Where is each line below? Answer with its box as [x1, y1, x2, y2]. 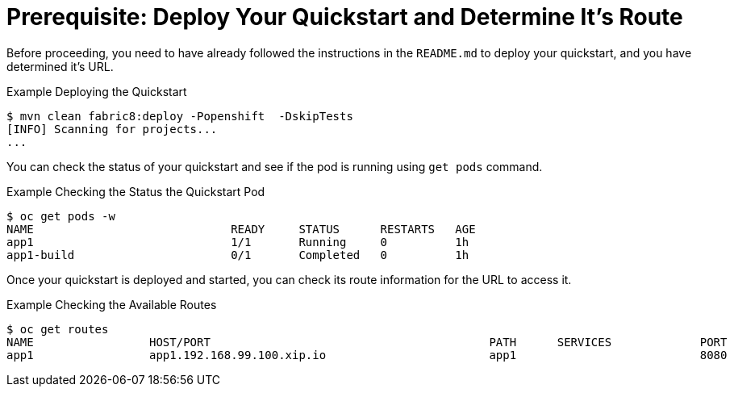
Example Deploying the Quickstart [6, 84, 187, 98]
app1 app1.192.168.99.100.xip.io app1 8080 [6, 348, 728, 362]
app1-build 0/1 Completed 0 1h [6, 248, 469, 261]
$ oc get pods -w [6, 209, 115, 223]
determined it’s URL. [6, 59, 114, 73]
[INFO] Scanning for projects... [6, 122, 218, 136]
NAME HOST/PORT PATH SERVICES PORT [6, 335, 728, 349]
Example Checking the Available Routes [6, 297, 217, 311]
